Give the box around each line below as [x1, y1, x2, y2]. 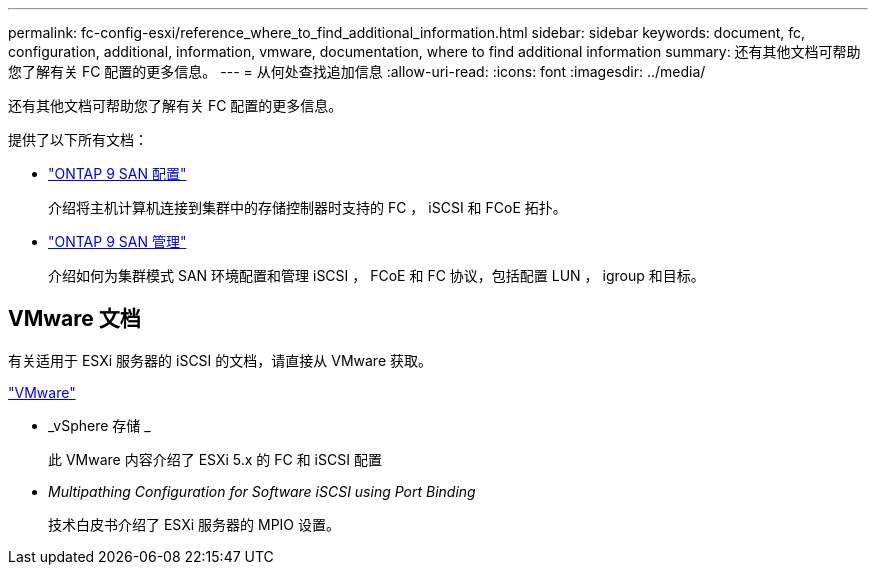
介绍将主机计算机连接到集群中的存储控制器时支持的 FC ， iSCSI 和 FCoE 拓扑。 [48, 199, 567, 216]
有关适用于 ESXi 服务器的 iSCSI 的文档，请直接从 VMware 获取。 [8, 351, 432, 369]
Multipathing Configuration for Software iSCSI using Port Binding [48, 482, 476, 500]
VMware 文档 [8, 306, 141, 332]
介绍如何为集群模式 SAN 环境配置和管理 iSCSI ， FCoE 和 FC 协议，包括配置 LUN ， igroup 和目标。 [48, 267, 705, 284]
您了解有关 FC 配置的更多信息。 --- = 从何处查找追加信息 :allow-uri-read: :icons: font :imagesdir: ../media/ [8, 63, 706, 80]
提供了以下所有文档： [8, 131, 148, 148]
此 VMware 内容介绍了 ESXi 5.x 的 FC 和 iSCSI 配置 [48, 450, 382, 468]
